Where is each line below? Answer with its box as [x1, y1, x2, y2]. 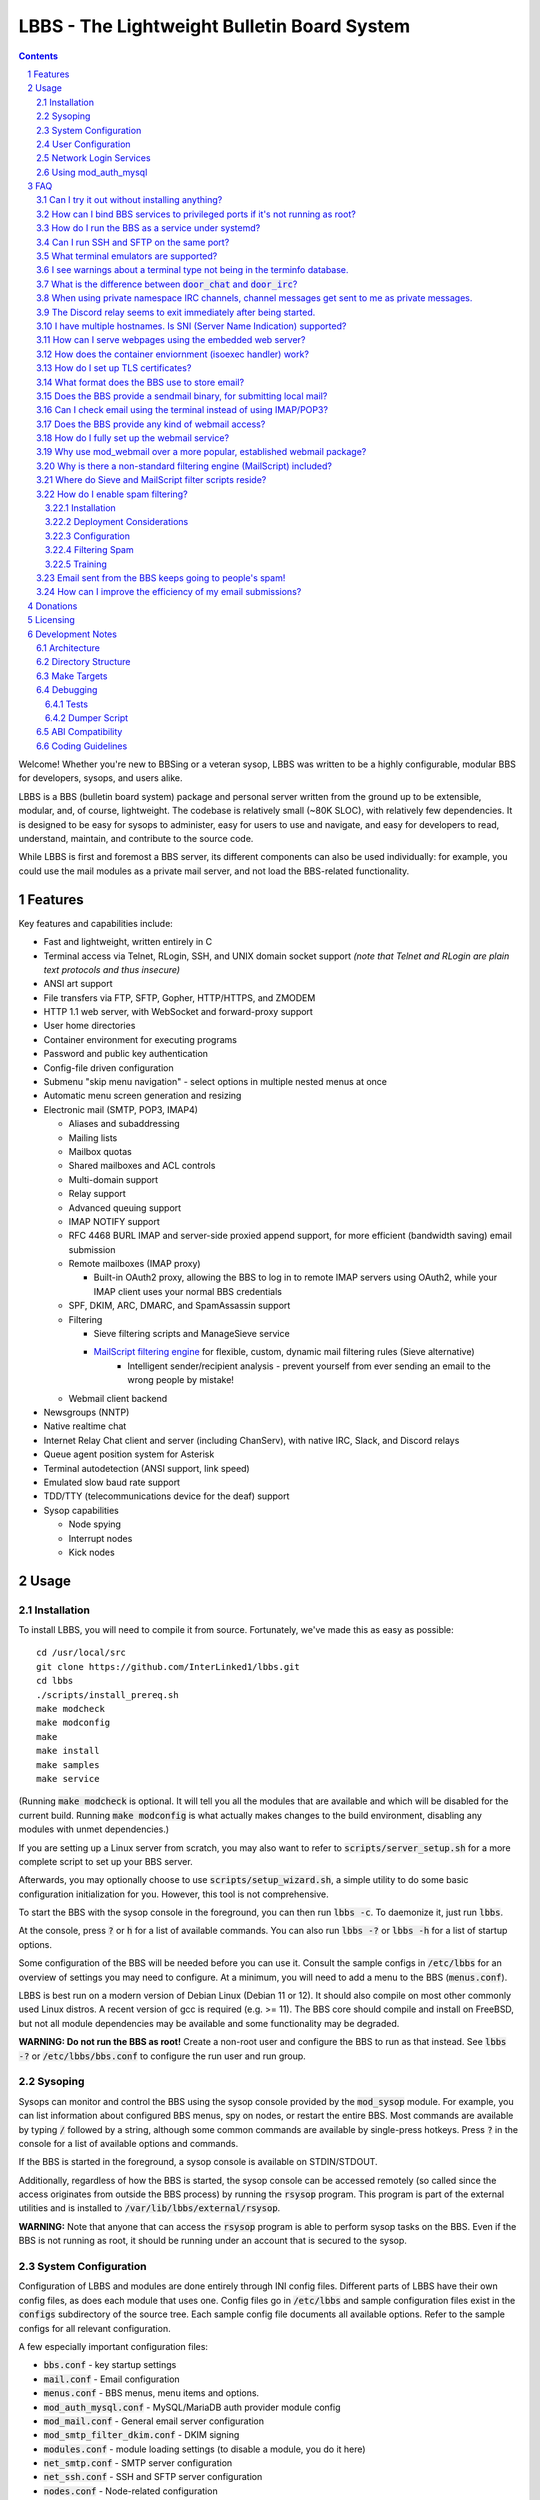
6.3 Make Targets [36, 670, 108, 682]
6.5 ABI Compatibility [36, 726, 123, 738]
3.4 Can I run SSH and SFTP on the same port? [36, 236, 230, 248]
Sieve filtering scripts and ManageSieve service [93, 1328, 290, 1340]
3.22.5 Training [45, 558, 107, 570]
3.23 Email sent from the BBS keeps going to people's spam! [36, 572, 286, 584]
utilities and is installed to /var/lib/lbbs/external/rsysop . [18, 2202, 281, 2214]
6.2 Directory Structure [36, 656, 131, 668]
